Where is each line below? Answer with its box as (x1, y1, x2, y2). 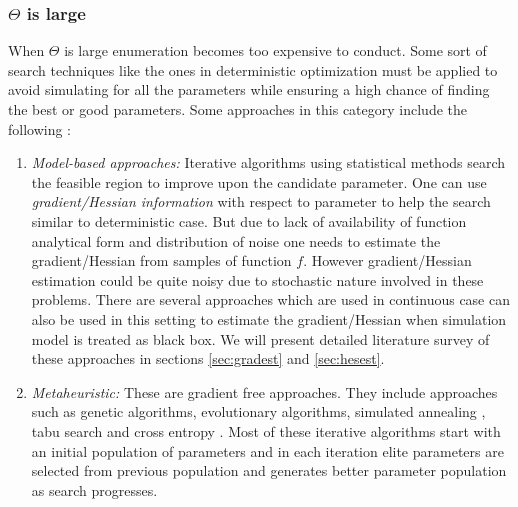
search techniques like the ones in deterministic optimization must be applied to (8, 59, 498, 80)
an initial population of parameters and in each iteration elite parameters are (31, 440, 504, 461)
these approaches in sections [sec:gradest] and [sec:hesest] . (31, 348, 385, 369)
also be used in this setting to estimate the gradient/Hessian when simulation (31, 308, 507, 329)
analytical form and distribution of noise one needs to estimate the (31, 230, 441, 251)
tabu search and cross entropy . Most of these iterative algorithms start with (31, 420, 501, 441)
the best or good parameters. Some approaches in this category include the (8, 99, 467, 119)
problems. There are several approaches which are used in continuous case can (31, 289, 510, 310)
